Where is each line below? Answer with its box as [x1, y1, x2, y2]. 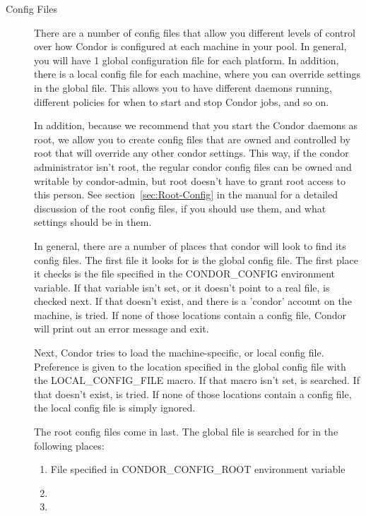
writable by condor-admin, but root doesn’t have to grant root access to [34, 173, 346, 188]
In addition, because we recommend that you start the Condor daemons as [34, 118, 358, 133]
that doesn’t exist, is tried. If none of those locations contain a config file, [34, 386, 352, 401]
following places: [34, 438, 105, 452]
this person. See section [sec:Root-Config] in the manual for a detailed [34, 187, 338, 202]
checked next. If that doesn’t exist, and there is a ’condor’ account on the [34, 294, 352, 308]
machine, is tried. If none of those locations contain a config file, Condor [34, 307, 347, 322]
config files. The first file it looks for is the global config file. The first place [34, 252, 358, 267]
